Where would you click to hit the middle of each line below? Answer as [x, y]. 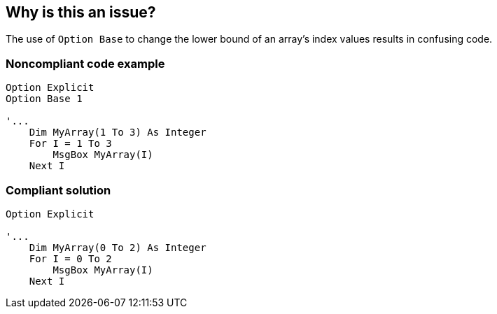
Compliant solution [58, 190]
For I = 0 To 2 [70, 258]
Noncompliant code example [85, 63]
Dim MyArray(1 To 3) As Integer [118, 133]
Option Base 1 [44, 99]
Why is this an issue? [81, 12]
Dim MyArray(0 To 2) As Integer [118, 247]
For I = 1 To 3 [70, 144]
